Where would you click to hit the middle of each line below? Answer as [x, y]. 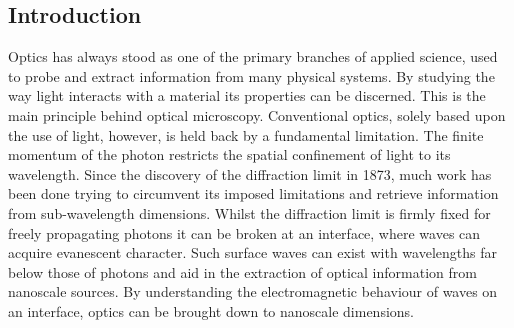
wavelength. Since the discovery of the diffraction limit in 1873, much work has [250, 173]
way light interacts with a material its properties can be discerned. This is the [247, 95]
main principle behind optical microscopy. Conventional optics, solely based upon [257, 114]
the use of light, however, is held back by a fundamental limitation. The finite [246, 134]
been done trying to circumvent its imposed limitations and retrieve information [253, 193]
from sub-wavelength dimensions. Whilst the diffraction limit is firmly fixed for [249, 212]
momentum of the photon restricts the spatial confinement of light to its [229, 154]
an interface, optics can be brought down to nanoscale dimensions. [211, 310]
